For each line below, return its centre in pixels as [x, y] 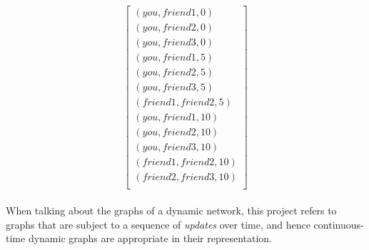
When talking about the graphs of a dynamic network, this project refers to [171, 210]
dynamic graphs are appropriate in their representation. [150, 238]
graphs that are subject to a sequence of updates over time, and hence [158, 224]
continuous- [339, 224]
